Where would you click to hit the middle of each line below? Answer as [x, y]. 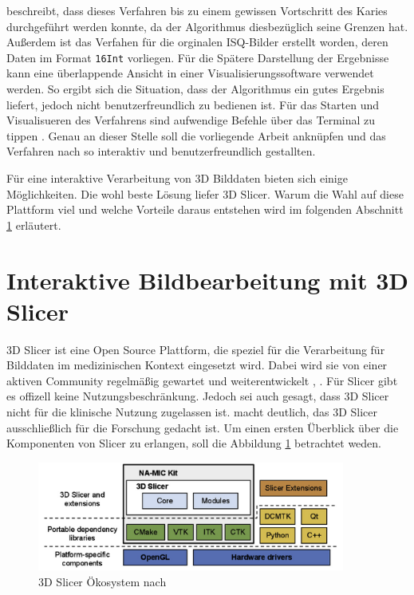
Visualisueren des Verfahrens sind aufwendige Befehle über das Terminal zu [191, 120]
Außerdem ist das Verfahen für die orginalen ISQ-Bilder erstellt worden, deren [197, 42]
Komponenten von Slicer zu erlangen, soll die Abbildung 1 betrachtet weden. [194, 443]
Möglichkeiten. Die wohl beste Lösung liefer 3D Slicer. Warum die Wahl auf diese [205, 193]
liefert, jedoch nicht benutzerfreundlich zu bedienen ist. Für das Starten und [193, 104]
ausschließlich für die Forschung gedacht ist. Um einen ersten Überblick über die [203, 427]
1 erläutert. [34, 225]
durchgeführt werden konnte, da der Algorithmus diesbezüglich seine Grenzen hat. [207, 26]
